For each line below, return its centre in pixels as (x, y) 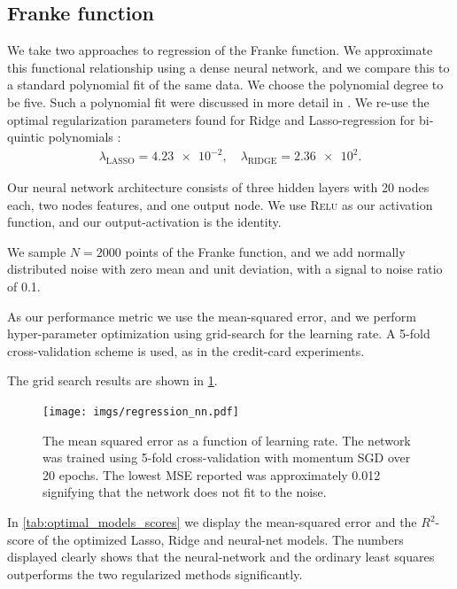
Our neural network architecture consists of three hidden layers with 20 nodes (218, 187)
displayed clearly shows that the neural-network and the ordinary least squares (221, 557)
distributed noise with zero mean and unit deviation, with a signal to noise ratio (225, 269)
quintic (26, 137)
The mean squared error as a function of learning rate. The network (227, 440)
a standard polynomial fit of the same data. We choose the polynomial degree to (225, 85)
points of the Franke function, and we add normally (265, 251)
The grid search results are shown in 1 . (112, 380)
